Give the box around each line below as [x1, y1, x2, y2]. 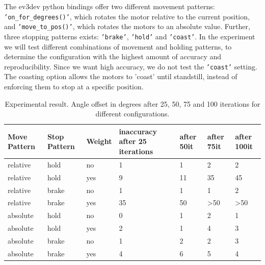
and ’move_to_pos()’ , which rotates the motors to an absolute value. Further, [4, 21, 250, 32]
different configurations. [95, 108, 170, 119]
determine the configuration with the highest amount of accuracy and [4, 51, 222, 62]
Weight [86, 136, 112, 147]
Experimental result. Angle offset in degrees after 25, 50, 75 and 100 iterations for [5, 98, 260, 109]
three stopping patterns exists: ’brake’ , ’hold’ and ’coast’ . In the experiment [4, 31, 255, 41]
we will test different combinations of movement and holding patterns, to [4, 41, 232, 52]
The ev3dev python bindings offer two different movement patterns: [4, 1, 215, 11]
